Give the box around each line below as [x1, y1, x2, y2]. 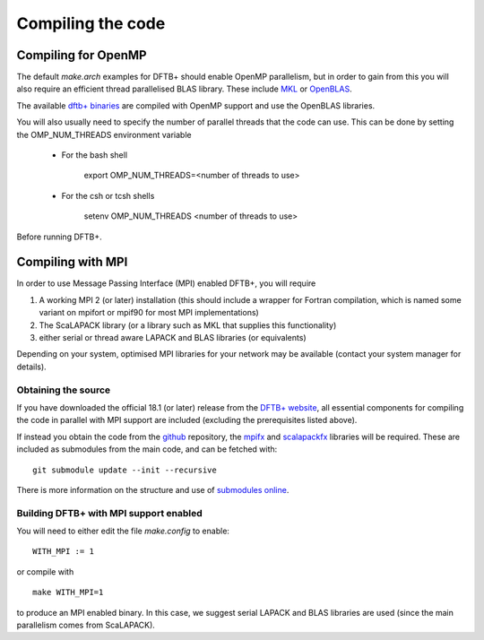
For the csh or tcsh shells [61, 190, 155, 201]
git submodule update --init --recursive [32, 464, 217, 475]
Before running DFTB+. [16, 231, 102, 242]
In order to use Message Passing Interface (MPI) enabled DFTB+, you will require [16, 278, 316, 289]
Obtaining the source [16, 384, 111, 396]
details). [16, 361, 47, 372]
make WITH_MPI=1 [32, 587, 104, 598]
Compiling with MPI [16, 255, 128, 270]
